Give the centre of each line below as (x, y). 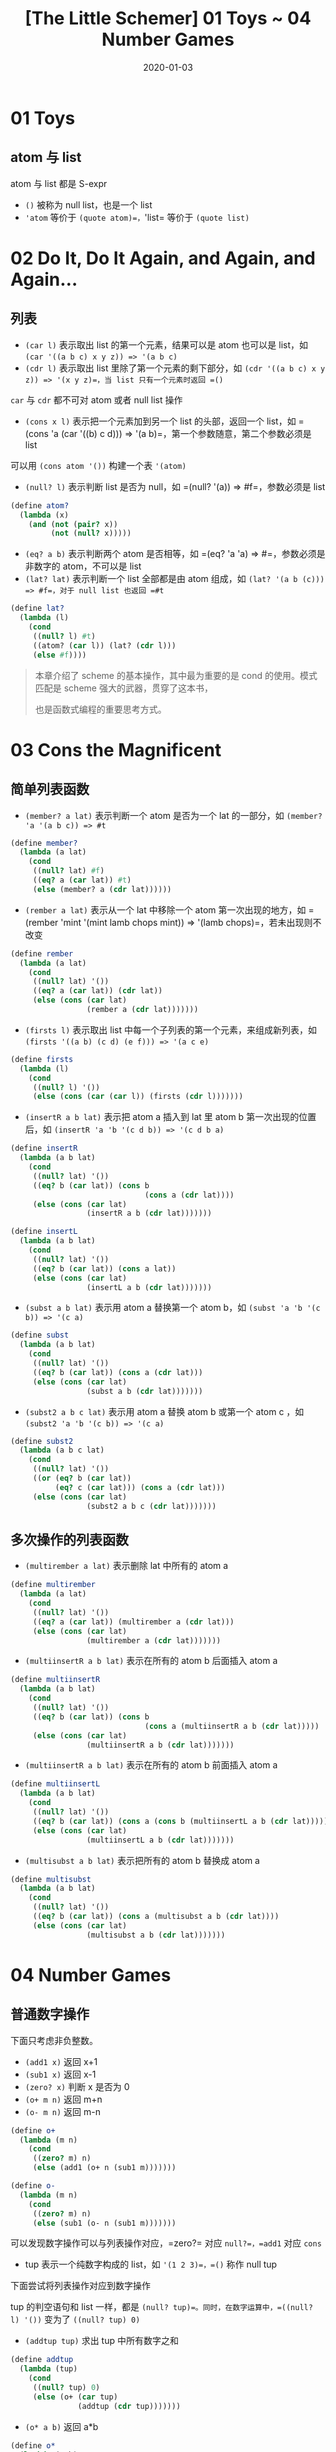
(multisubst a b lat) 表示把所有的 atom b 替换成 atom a (142, 1860)
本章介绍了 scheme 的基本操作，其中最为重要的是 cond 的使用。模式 (176, 675)
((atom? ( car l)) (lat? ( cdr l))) (104, 645)
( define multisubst (51, 1879)
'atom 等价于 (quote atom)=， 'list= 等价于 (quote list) (137, 217)
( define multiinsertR (55, 1680)
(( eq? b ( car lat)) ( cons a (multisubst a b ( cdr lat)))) (156, 1917)
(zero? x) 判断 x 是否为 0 (77, 2086)
